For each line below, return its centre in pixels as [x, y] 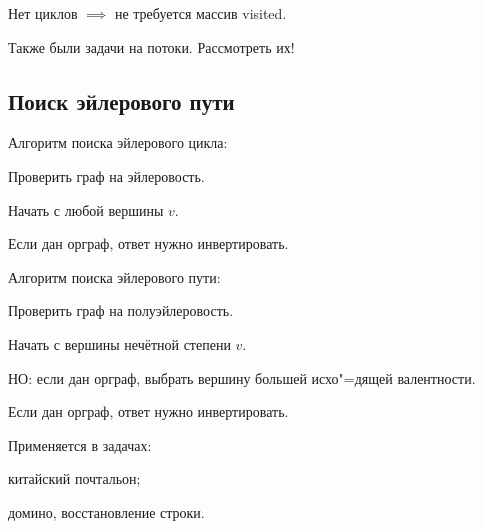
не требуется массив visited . [200, 13]
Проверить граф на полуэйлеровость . [121, 310]
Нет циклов [43, 13]
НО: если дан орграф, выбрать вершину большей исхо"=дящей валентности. [242, 377]
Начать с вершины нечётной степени [119, 343]
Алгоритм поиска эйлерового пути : [114, 276]
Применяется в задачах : [80, 444]
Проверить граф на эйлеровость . [106, 175]
